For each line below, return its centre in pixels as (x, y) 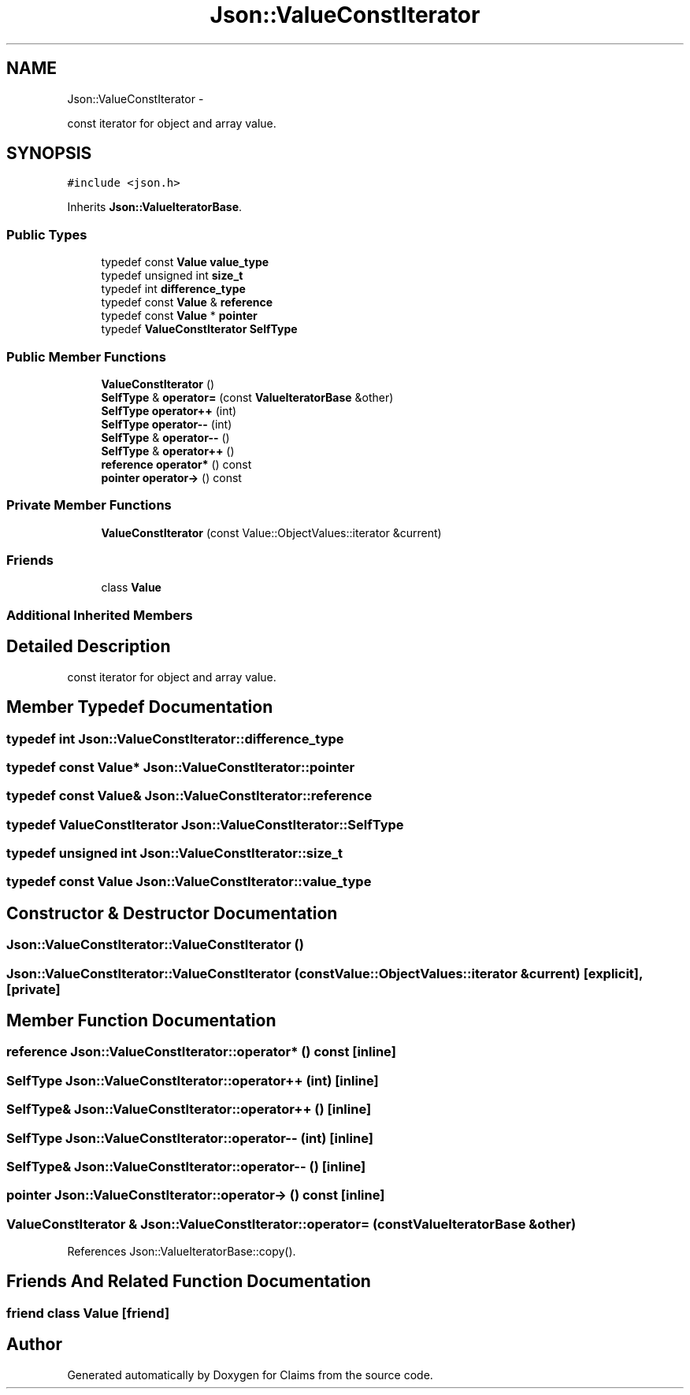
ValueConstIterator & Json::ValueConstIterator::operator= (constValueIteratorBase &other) (291, 1224)
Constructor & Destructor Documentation (172, 913)
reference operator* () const (176, 464)
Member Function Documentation (141, 1021)
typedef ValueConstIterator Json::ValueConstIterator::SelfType (205, 824)
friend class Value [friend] (88, 1313)
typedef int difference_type (173, 289)
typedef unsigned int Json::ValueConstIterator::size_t (175, 853)
